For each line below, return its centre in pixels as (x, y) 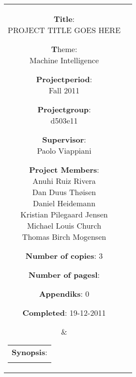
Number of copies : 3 (64, 256)
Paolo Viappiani (64, 151)
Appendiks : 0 (64, 294)
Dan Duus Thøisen (64, 192)
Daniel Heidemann (64, 203)
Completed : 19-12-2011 (64, 313)
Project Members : (64, 170)
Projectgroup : (64, 109)
